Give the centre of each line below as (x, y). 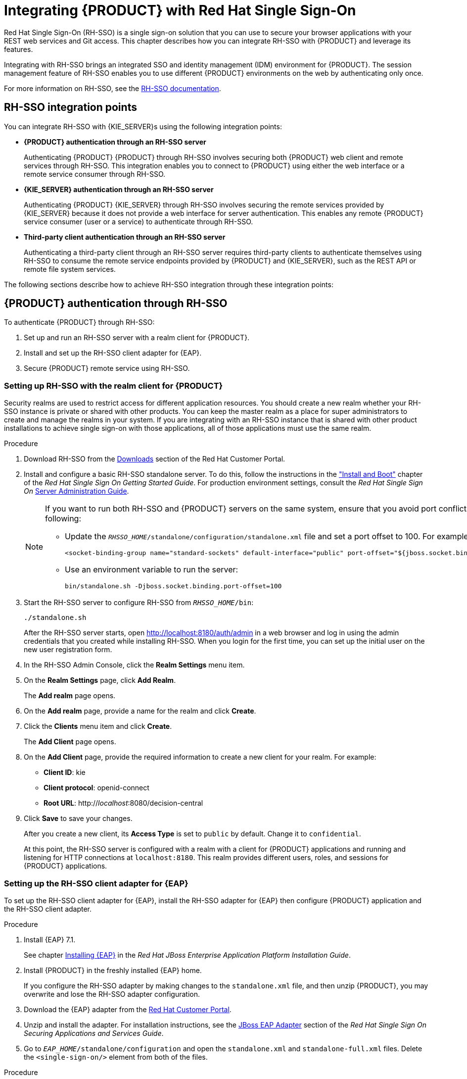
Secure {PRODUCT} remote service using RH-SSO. (107, 368)
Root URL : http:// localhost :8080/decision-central (123, 803)
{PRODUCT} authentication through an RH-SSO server (115, 142)
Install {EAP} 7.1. (50, 939)
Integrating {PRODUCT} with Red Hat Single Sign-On (180, 10)
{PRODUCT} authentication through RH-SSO (116, 304)
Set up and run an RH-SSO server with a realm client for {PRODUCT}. (137, 338)
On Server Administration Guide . (76, 491)
